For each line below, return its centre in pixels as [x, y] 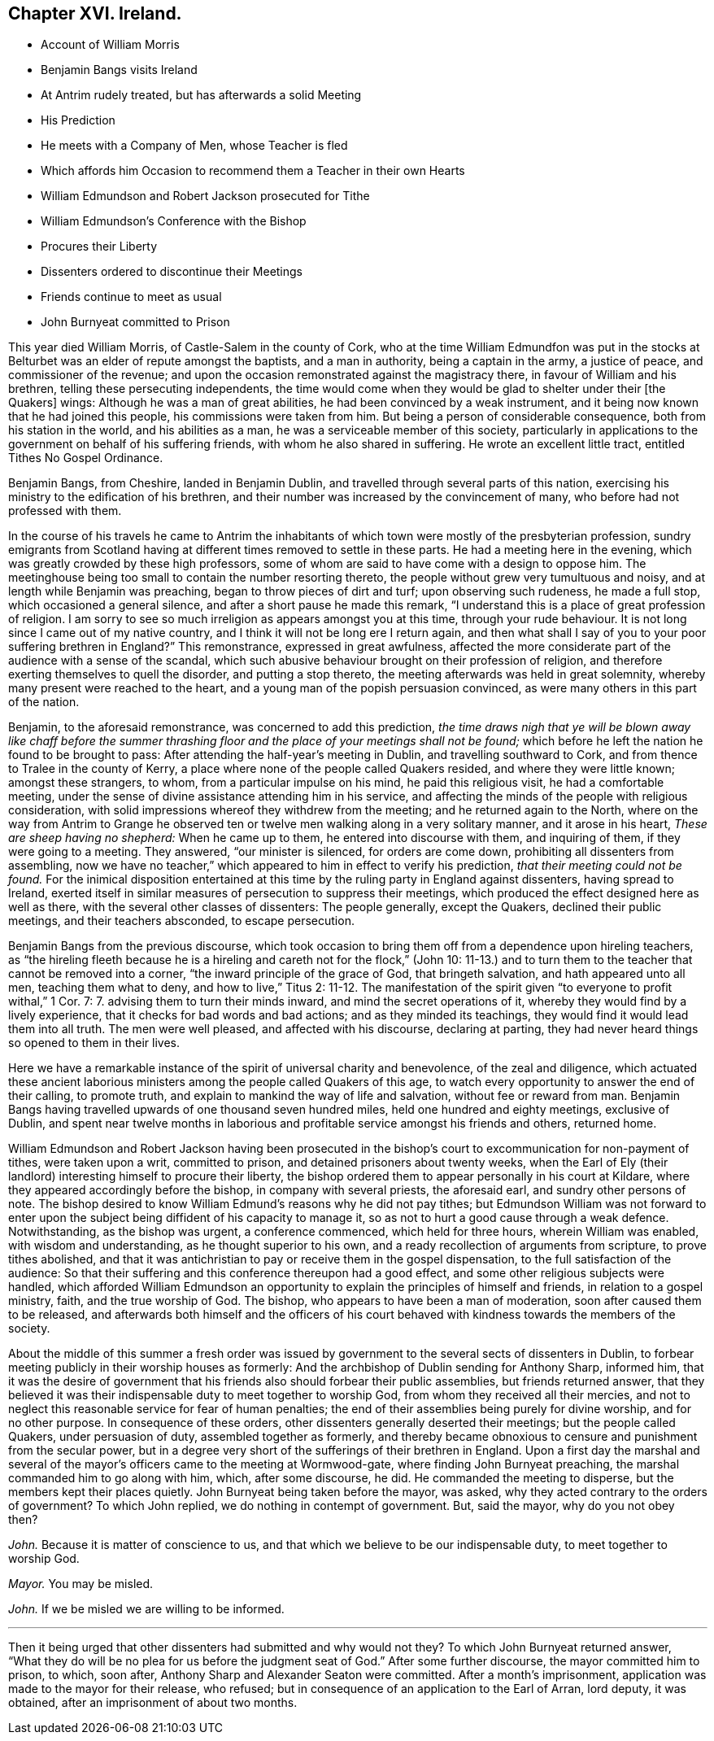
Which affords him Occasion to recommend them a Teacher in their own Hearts [253, 171]
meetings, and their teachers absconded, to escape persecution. [181, 921]
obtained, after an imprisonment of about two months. [153, 1703]
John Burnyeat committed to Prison [135, 322]
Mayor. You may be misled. [81, 1584]
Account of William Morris [110, 45]
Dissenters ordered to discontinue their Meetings [172, 272]
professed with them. [65, 511]
